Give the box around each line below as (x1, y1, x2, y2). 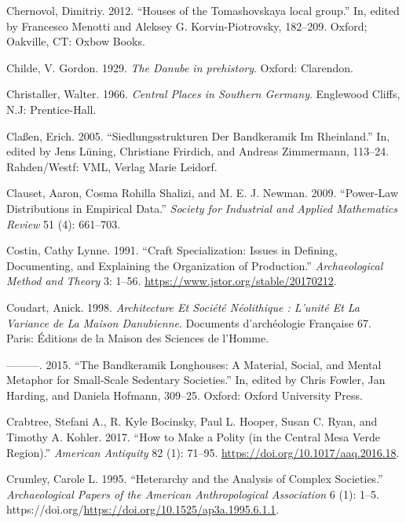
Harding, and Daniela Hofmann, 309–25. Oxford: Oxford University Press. (6, 386, 363, 403)
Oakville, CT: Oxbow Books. (6, 33, 145, 49)
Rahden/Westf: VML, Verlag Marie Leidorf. (6, 158, 218, 174)
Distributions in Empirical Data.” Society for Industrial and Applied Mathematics (6, 199, 397, 216)
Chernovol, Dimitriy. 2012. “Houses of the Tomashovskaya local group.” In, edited (6, 2, 400, 18)
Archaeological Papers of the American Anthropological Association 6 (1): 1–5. (6, 485, 379, 502)
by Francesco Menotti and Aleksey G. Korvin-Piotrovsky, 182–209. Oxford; (6, 17, 368, 34)
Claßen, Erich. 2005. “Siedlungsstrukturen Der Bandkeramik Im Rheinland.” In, (6, 127, 390, 144)
